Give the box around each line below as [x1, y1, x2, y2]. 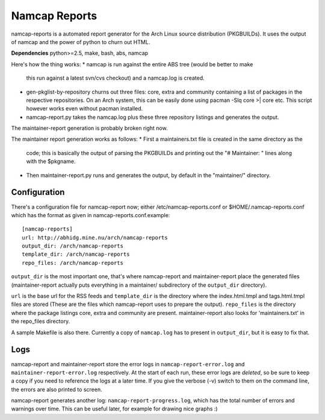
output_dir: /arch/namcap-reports [22, 243, 123, 250]
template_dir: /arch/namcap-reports [22, 251, 130, 258]
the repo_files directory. [11, 317, 70, 325]
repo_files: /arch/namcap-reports [22, 259, 123, 266]
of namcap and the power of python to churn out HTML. [11, 38, 150, 45]
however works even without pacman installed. [26, 105, 143, 112]
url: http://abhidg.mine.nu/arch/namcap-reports [22, 234, 168, 241]
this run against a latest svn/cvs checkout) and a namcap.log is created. [26, 74, 205, 81]
